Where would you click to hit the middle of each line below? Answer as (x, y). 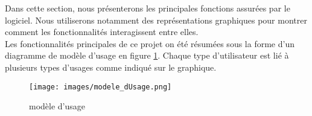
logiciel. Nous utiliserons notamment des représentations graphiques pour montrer (156, 20)
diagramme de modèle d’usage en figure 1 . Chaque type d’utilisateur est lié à (147, 55)
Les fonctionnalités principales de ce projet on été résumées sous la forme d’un (150, 43)
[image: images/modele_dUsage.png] (100, 87)
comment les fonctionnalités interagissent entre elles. (102, 32)
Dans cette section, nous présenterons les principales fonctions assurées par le (148, 8)
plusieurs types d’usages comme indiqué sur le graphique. (111, 67)
